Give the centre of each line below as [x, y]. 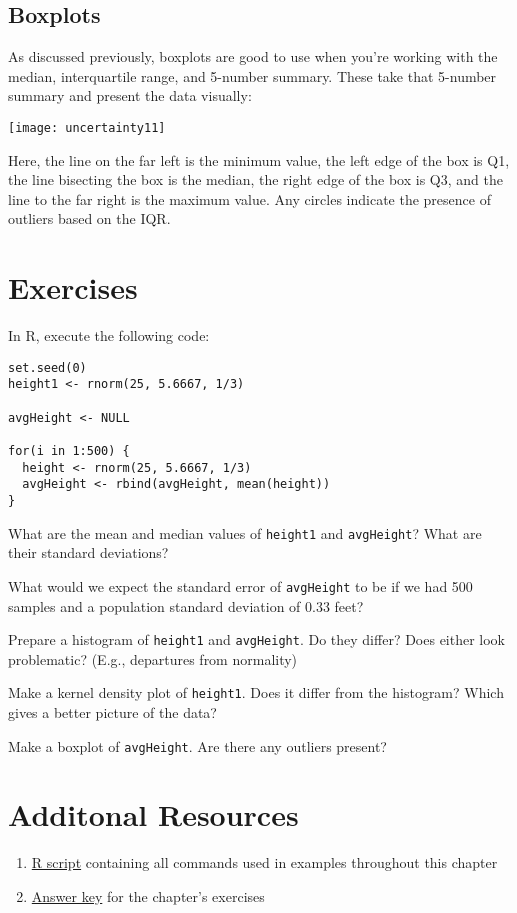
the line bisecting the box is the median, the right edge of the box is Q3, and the [255, 179]
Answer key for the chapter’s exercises [148, 896]
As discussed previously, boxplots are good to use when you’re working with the [253, 56]
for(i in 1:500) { [69, 451]
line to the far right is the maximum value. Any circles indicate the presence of [249, 198]
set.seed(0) [47, 367]
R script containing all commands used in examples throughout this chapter [264, 862]
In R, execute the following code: [109, 335]
